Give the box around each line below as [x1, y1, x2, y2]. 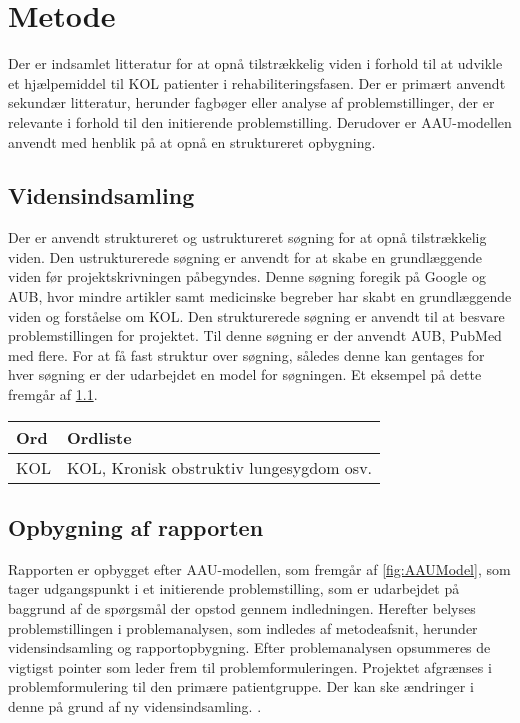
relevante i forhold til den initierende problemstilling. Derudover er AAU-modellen [8, 111, 512, 132]
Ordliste [66, 425, 132, 449]
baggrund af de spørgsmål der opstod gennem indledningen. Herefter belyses [8, 598, 476, 619]
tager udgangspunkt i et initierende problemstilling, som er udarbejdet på [8, 578, 460, 599]
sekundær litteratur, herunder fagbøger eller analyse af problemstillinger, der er [8, 92, 495, 113]
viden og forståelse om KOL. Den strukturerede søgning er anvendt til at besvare [8, 305, 505, 326]
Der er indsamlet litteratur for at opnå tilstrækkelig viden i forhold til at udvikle [8, 53, 503, 74]
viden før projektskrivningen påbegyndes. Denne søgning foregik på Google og [8, 266, 486, 287]
